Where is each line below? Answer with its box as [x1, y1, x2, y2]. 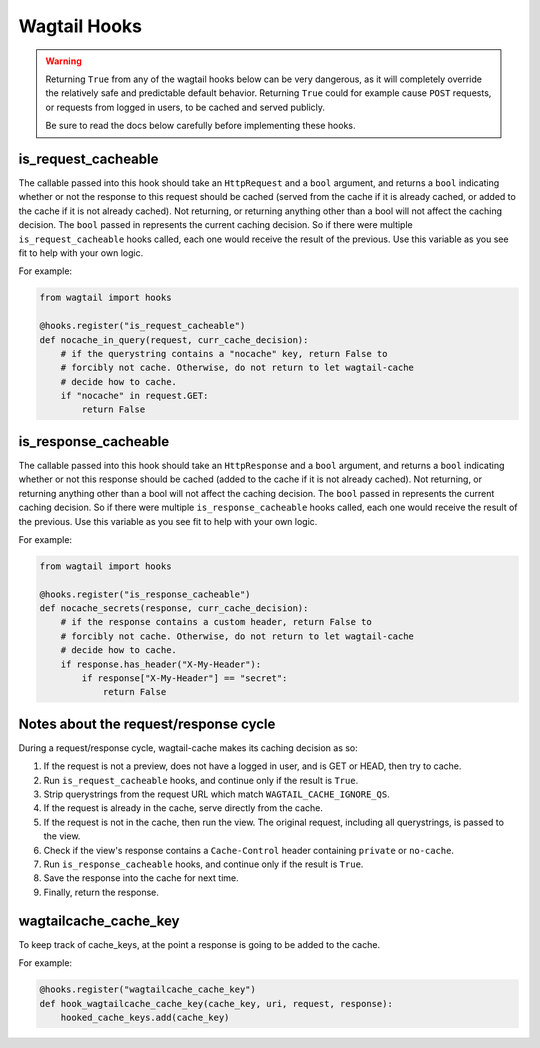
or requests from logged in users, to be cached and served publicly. [45, 101, 325, 113]
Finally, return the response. [43, 886, 159, 898]
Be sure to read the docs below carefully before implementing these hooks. [45, 120, 356, 132]
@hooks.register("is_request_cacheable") [39, 320, 246, 332]
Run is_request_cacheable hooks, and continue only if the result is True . [43, 774, 359, 786]
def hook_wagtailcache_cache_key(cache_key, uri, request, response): [39, 998, 394, 1009]
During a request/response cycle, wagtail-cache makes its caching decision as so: [18, 741, 359, 754]
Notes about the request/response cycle [18, 715, 276, 732]
